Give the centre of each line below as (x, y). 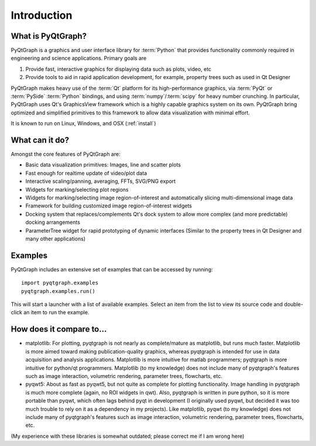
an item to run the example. (56, 312)
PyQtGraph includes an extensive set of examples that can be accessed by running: (112, 269)
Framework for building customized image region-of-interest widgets (109, 206)
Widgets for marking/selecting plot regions (77, 189)
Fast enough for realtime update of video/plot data (86, 173)
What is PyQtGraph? (49, 36)
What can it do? (40, 140)
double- (294, 304)
